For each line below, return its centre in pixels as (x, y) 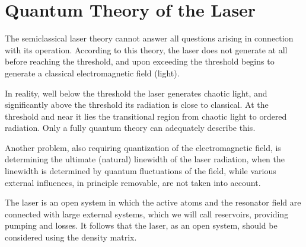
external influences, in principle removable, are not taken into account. (133, 182)
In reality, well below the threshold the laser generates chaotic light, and (136, 93)
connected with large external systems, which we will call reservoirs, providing (147, 214)
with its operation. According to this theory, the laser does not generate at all (146, 49)
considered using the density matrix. (71, 237)
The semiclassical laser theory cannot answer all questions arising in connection (149, 38)
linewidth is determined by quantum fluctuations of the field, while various (141, 171)
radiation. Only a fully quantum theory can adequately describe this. (130, 128)
